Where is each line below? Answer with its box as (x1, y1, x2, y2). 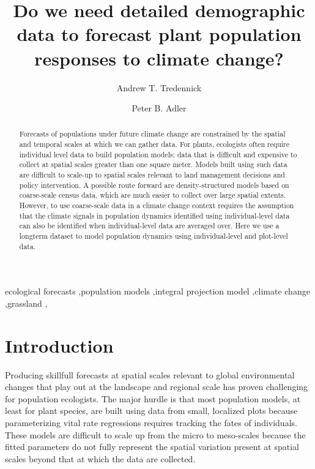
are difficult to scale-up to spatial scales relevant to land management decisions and (19, 170, 285, 180)
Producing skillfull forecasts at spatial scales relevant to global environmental (5, 368, 295, 381)
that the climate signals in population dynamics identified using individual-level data (19, 210, 290, 220)
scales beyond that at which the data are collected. (5, 452, 196, 465)
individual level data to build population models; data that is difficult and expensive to (19, 149, 297, 159)
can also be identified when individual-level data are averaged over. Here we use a (19, 220, 280, 231)
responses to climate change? (34, 45, 284, 70)
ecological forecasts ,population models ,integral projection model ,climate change (5, 285, 310, 298)
